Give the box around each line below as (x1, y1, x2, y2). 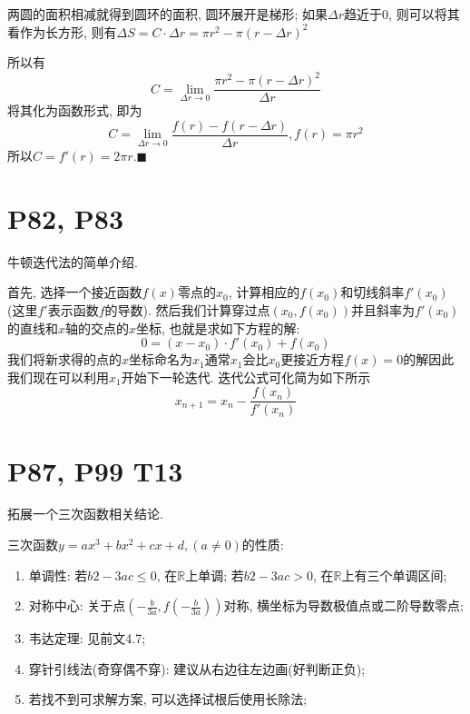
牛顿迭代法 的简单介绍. (7, 252, 138, 271)
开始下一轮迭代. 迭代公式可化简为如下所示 (121, 367, 371, 386)
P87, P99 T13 (7, 451, 183, 489)
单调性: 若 (28, 565, 88, 584)
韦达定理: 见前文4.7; (28, 629, 146, 648)
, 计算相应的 (228, 283, 300, 302)
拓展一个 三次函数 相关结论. (7, 504, 163, 523)
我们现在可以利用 (7, 367, 109, 386)
